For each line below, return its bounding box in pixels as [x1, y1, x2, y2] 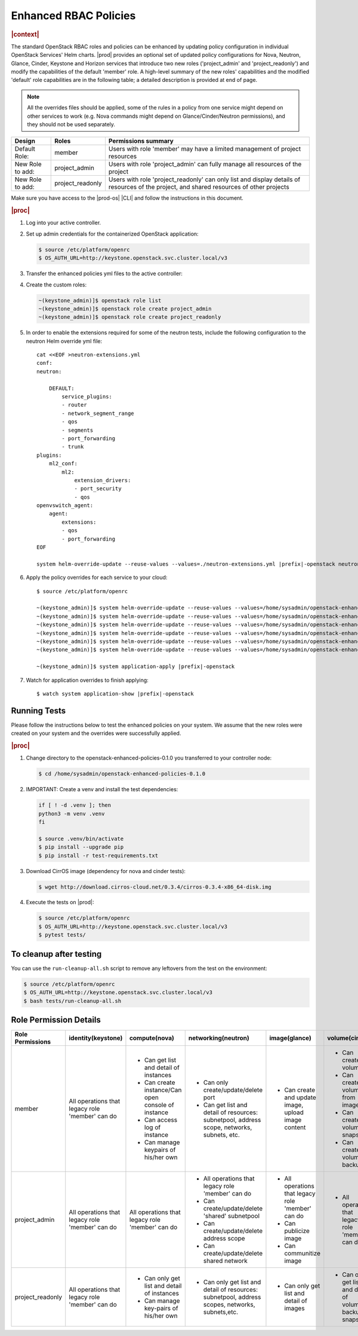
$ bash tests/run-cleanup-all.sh [23, 998, 122, 1004]
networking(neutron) [188, 1034, 250, 1042]
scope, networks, [203, 1123, 252, 1131]
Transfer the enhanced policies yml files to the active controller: [26, 270, 183, 277]
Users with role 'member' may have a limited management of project [108, 145, 301, 153]
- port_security [74, 485, 122, 492]
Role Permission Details [11, 1014, 101, 1025]
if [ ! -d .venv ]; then [38, 802, 112, 809]
